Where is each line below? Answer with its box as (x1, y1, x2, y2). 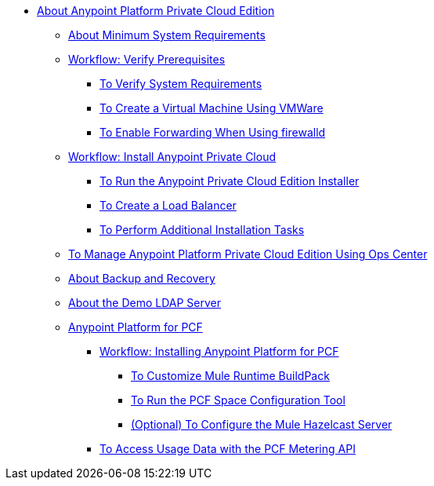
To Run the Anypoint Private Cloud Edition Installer (99, 174, 360, 188)
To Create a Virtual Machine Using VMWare (99, 101, 324, 115)
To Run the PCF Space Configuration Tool (131, 393, 345, 407)
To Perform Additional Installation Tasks (99, 223, 305, 236)
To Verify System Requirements (99, 77, 262, 90)
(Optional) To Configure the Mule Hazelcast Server (131, 418, 392, 431)
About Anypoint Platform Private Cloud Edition (37, 4, 275, 17)
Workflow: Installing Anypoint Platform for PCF (99, 345, 339, 358)
